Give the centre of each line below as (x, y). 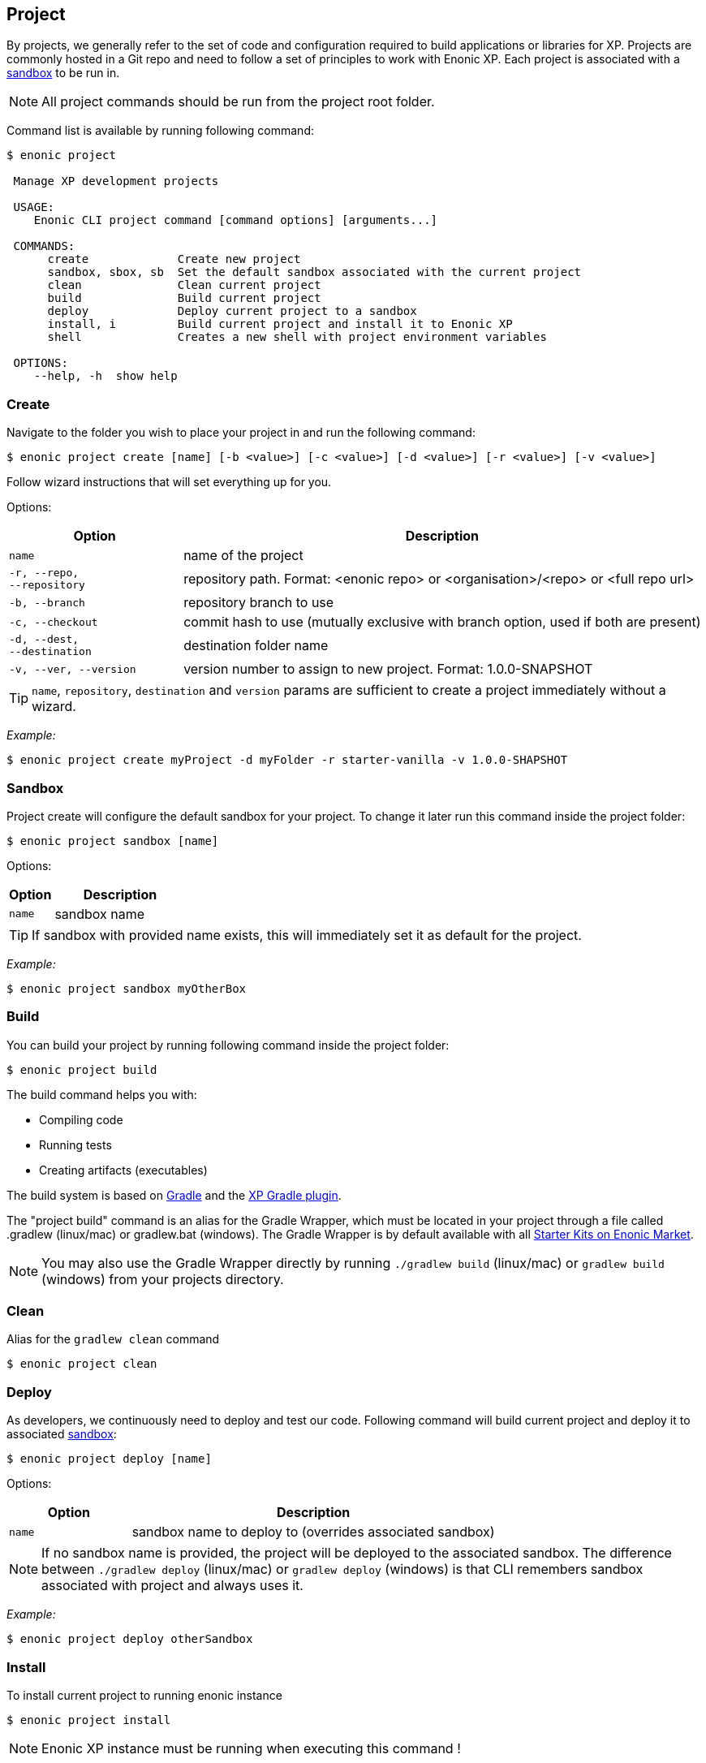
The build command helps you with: (102, 1094)
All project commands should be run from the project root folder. (238, 102)
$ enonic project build (82, 1069)
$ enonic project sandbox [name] (113, 841)
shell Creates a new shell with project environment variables (297, 337)
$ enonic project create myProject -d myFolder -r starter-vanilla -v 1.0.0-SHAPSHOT (287, 760)
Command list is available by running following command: (160, 131)
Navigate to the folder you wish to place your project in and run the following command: (241, 433)
